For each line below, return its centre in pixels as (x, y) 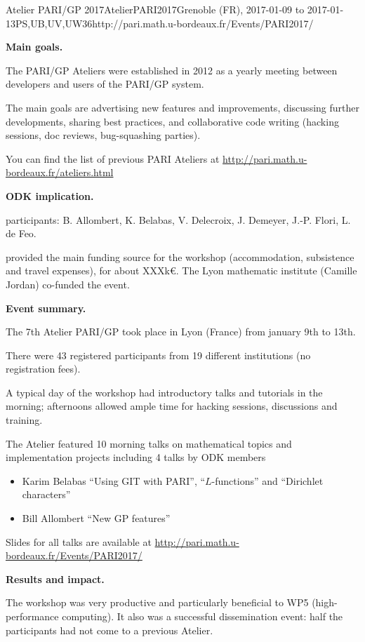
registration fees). (43, 369)
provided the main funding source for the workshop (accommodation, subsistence (180, 256)
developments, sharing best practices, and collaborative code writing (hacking (172, 121)
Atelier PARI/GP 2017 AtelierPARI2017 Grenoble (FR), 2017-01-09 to (155, 9)
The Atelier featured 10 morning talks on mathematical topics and (149, 443)
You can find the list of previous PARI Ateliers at (113, 158)
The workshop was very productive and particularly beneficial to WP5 (157, 602)
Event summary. (46, 308)
